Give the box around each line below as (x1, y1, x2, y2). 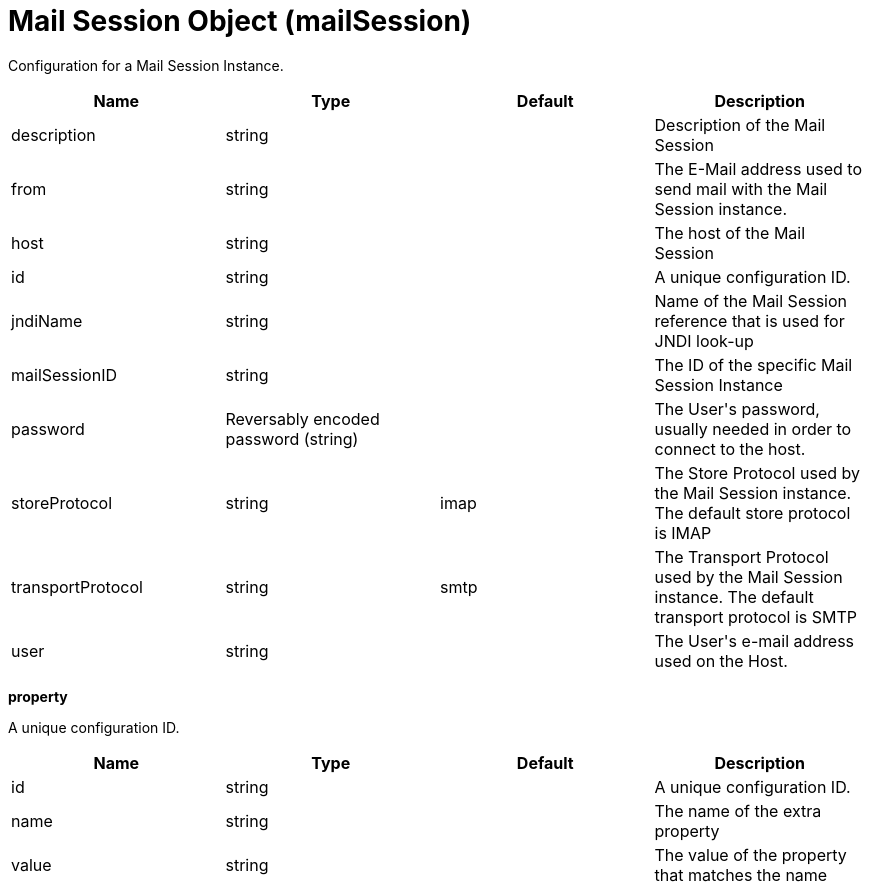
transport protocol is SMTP (654, 606, 858, 627)
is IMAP (654, 522, 712, 543)
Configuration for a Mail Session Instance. (8, 56, 284, 74)
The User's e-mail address (654, 630, 855, 651)
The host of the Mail (654, 222, 806, 243)
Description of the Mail (654, 114, 826, 135)
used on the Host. (654, 650, 788, 671)
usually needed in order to (654, 418, 852, 439)
